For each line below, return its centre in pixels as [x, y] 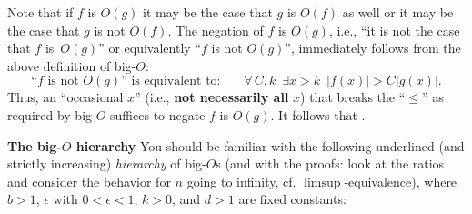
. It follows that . [318, 114]
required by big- [52, 114]
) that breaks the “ [353, 97]
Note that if [40, 12]
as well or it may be [398, 12]
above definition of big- [72, 65]
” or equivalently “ [150, 48]
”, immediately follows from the [373, 48]
